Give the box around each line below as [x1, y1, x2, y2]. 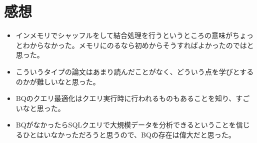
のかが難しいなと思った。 [15, 76, 100, 86]
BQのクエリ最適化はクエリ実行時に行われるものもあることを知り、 [15, 93, 236, 103]
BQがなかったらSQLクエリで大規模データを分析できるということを [15, 119, 236, 130]
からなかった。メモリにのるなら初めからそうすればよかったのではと [29, 39, 254, 50]
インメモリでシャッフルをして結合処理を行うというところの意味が [15, 30, 232, 40]
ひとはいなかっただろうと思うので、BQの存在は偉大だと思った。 [22, 129, 235, 139]
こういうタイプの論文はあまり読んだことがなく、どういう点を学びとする [15, 66, 254, 76]
